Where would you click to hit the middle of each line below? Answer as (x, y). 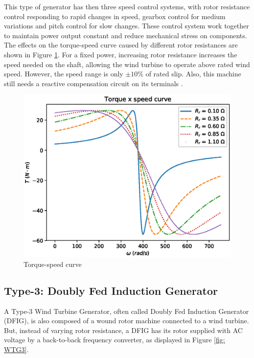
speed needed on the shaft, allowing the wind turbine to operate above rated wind (127, 64)
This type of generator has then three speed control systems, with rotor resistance (127, 6)
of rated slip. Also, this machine (193, 74)
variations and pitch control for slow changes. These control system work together (127, 26)
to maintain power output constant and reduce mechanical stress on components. (126, 35)
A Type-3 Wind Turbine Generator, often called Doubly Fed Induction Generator (127, 311)
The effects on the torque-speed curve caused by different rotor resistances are (121, 45)
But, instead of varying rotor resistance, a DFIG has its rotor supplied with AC (123, 330)
